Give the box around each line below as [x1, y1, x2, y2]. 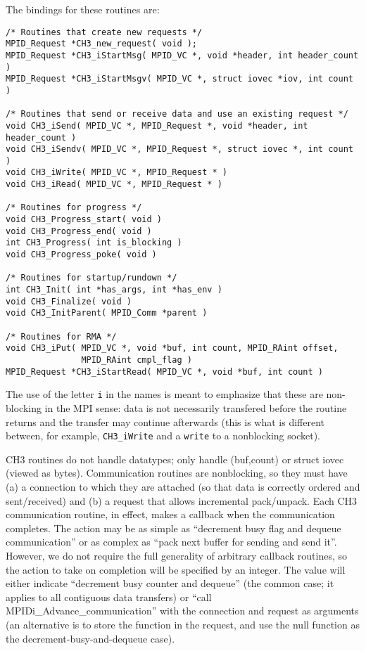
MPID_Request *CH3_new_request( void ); [6, 39, 198, 49]
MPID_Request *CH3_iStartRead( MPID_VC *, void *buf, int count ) [6, 366, 324, 377]
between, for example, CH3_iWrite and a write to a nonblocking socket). [6, 428, 321, 443]
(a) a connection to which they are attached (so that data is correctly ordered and [6, 479, 360, 494]
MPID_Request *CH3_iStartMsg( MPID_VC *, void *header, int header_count [6, 50, 359, 60]
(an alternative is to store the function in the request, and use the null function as [6, 617, 360, 631]
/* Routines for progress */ [6, 202, 142, 213]
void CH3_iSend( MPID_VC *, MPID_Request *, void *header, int [6, 120, 308, 131]
